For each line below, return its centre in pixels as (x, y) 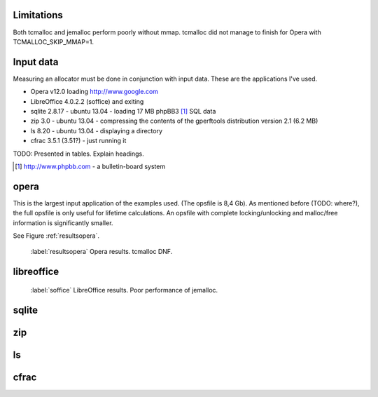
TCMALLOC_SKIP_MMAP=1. (54, 41)
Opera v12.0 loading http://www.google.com (94, 92)
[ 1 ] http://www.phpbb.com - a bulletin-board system (90, 166)
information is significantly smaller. (63, 223)
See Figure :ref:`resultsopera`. (56, 236)
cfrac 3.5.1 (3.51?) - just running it (78, 141)
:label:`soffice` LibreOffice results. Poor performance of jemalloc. (124, 290)
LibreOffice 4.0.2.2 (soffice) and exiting (87, 101)
